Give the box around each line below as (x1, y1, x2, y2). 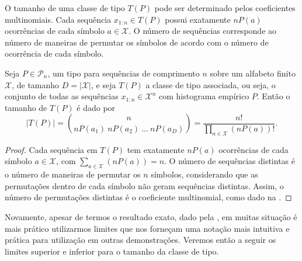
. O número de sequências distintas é (164, 155, 295, 167)
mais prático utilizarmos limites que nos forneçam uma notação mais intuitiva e (5, 222, 290, 234)
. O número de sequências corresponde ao (129, 25, 277, 37)
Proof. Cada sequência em (5, 143, 98, 155)
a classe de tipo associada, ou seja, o (145, 78, 276, 91)
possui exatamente (165, 13, 231, 25)
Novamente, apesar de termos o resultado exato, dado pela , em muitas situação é (5, 210, 297, 222)
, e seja (91, 78, 116, 91)
